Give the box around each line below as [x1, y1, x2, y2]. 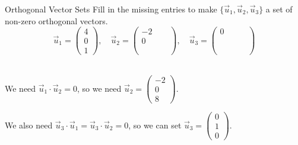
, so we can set [128, 118, 182, 131]
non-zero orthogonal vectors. [5, 14, 108, 27]
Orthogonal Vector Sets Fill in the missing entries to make [5, 3, 217, 15]
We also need [5, 118, 53, 131]
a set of [265, 3, 293, 15]
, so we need [77, 82, 122, 94]
